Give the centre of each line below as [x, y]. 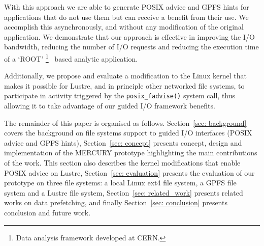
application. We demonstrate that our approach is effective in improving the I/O [129, 36]
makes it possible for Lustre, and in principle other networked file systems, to [124, 85]
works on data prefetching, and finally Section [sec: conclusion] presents [116, 202]
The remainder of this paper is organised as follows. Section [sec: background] [125, 122]
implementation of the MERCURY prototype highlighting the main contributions [131, 153]
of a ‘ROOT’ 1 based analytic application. [71, 58]
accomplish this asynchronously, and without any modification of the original [124, 27]
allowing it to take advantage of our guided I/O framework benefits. [110, 106]
